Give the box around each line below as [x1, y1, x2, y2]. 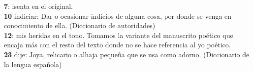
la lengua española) [4, 59, 62, 69]
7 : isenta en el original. [4, 1, 73, 11]
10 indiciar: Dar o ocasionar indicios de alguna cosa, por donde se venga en [4, 10, 232, 21]
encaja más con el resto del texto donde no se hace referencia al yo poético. [4, 39, 231, 50]
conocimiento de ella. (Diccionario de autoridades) [4, 20, 156, 31]
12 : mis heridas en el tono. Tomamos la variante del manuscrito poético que [4, 30, 233, 40]
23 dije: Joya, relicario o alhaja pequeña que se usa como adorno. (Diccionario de [4, 49, 250, 59]
